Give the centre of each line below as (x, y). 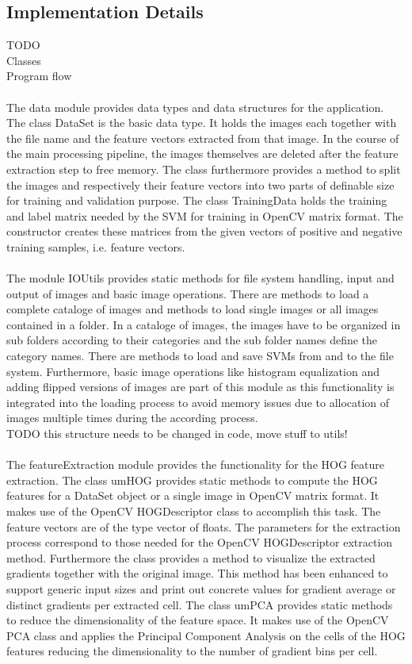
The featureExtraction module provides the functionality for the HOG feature (196, 464)
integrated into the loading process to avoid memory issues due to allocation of (198, 402)
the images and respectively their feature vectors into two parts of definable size (200, 184)
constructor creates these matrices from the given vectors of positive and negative (204, 231)
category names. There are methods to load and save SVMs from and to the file (200, 356)
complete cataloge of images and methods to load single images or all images (193, 309)
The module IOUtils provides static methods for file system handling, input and (200, 278)
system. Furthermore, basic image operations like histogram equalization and (193, 371)
